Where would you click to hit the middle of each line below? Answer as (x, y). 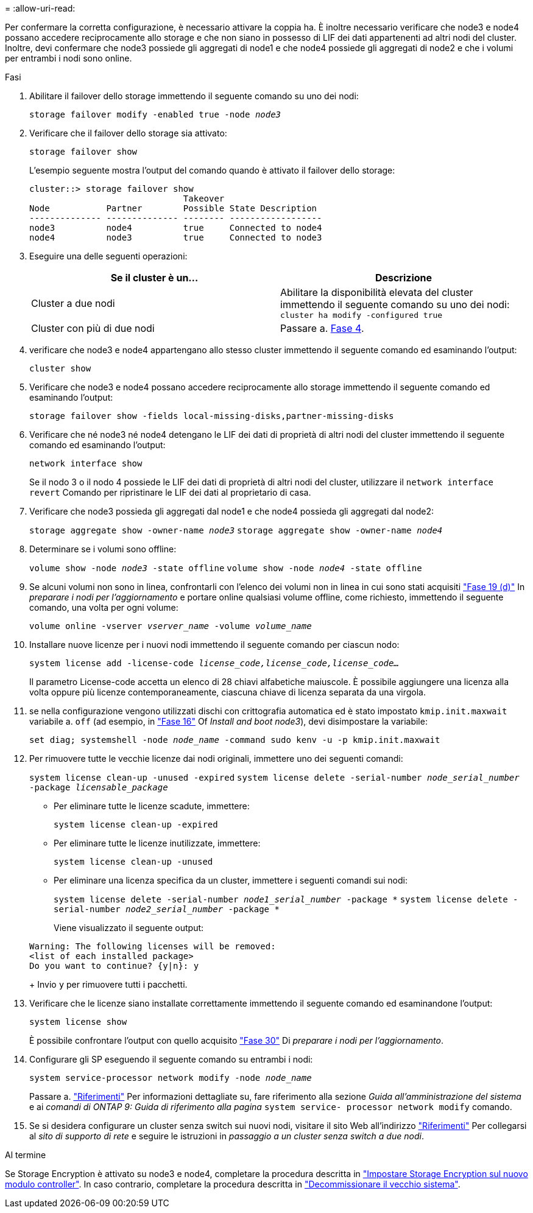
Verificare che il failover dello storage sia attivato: (128, 133)
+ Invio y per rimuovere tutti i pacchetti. (108, 984)
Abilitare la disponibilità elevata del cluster (377, 292)
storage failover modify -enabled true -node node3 (155, 114)
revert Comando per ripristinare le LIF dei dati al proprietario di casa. (170, 492)
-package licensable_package (99, 787)
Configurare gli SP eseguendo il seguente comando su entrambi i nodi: (171, 1059)
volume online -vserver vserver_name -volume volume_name (171, 626)
